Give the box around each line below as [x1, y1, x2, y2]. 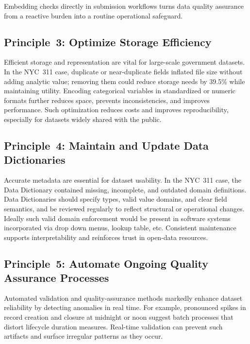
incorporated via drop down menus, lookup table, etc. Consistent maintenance [4, 223, 236, 233]
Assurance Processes [4, 270, 109, 285]
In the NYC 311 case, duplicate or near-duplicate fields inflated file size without [4, 66, 243, 76]
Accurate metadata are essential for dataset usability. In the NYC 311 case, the [4, 175, 241, 185]
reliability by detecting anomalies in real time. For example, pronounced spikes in [4, 302, 246, 312]
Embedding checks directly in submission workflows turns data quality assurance [4, 1, 244, 11]
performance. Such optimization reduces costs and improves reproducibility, [4, 104, 229, 115]
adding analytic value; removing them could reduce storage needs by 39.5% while [4, 76, 245, 86]
